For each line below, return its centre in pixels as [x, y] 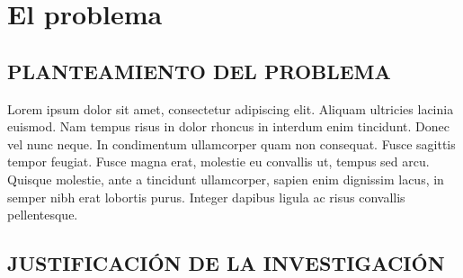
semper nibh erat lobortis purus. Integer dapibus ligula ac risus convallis [206, 197]
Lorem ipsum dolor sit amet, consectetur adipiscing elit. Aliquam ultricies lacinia [231, 108]
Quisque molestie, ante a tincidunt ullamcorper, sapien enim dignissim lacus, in [226, 179]
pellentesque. [43, 215]
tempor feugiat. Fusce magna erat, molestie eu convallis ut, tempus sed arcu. [218, 161]
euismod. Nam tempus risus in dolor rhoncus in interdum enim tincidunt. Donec [228, 126]
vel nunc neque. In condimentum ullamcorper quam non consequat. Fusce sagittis [231, 143]
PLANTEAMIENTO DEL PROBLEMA [199, 71]
